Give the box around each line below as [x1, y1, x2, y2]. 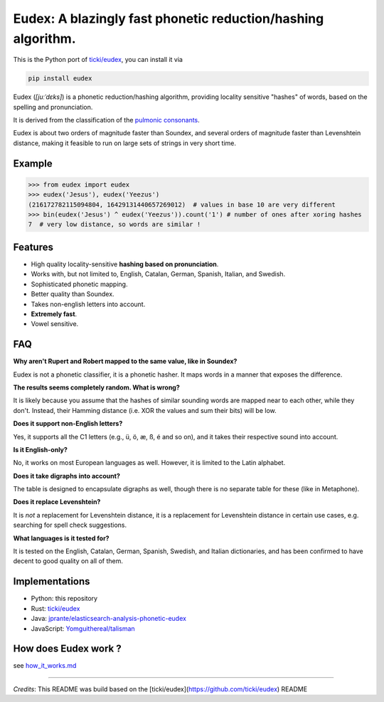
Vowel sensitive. [31, 320, 79, 328]
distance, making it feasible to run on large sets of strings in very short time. [13, 139, 236, 147]
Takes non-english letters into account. [31, 300, 146, 308]
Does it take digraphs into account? [13, 471, 120, 480]
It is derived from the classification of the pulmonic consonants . [13, 116, 201, 125]
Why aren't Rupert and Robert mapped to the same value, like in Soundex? [13, 357, 238, 366]
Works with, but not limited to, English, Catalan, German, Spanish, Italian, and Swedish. [31, 270, 286, 278]
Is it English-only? [13, 445, 68, 454]
